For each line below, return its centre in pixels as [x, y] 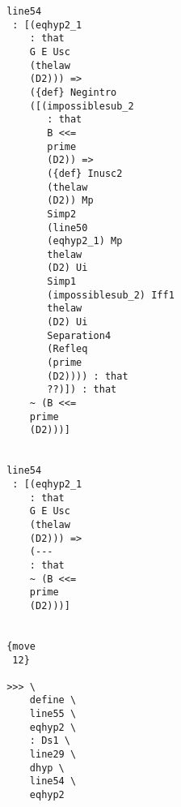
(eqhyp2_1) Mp [85, 241]
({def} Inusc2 [85, 173]
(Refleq [67, 349]
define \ [53, 700]
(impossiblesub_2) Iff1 [111, 295]
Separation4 [79, 335]
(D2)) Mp [70, 201]
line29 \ [53, 755]
